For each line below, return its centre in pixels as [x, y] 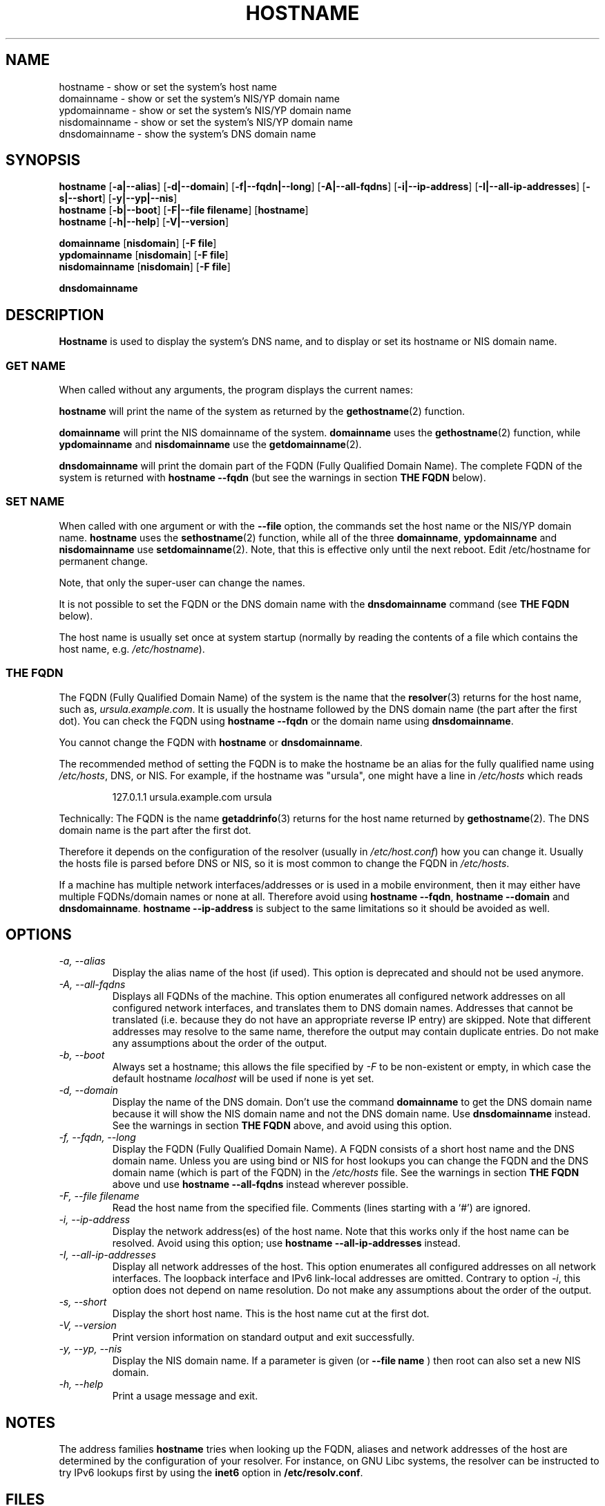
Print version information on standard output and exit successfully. [263, 1337]
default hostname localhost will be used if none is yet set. [243, 1079]
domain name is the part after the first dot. [155, 830]
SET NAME [35, 502]
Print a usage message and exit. [185, 1396]
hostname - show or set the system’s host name [168, 86]
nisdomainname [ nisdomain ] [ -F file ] [145, 267]
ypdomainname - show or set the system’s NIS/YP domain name [205, 110]
